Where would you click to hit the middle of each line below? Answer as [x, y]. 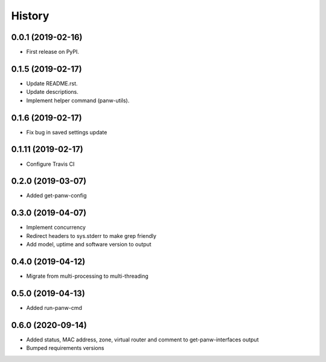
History [30, 16]
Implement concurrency [56, 228]
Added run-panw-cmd [54, 308]
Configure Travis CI [50, 164]
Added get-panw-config [56, 196]
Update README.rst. [52, 83]
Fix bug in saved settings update [67, 132]
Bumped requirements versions [65, 348]
